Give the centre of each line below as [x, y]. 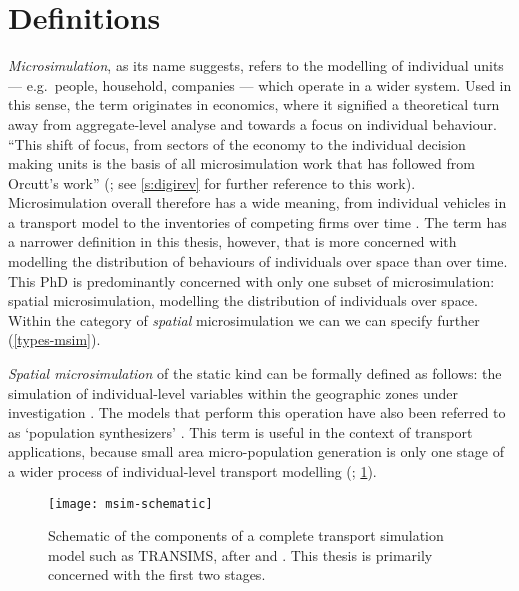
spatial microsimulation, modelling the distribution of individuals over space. [243, 300]
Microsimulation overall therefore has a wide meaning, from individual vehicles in [257, 202]
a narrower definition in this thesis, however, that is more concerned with [232, 241]
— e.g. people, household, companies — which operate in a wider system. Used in [260, 84]
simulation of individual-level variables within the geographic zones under [233, 392]
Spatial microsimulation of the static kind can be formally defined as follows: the [255, 373]
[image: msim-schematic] [130, 503]
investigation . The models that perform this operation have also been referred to [257, 412]
